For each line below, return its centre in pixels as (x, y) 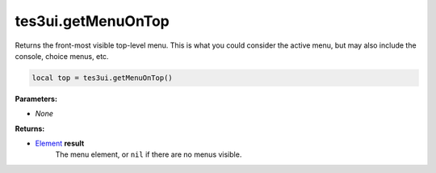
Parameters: (36, 99)
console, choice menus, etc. (62, 56)
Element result (60, 143)
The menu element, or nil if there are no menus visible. (149, 154)
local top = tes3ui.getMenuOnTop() (102, 78)
